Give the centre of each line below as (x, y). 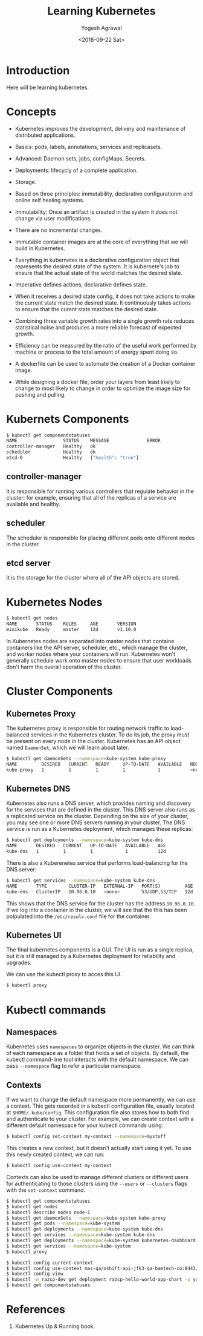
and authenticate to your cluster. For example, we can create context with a (100, 1119)
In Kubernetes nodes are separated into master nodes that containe (90, 641)
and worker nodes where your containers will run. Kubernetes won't (91, 654)
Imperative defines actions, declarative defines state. (81, 284)
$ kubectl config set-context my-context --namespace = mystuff (86, 1137)
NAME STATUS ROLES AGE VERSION (71, 624)
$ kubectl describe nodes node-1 (48, 1212)
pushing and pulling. (40, 394)
